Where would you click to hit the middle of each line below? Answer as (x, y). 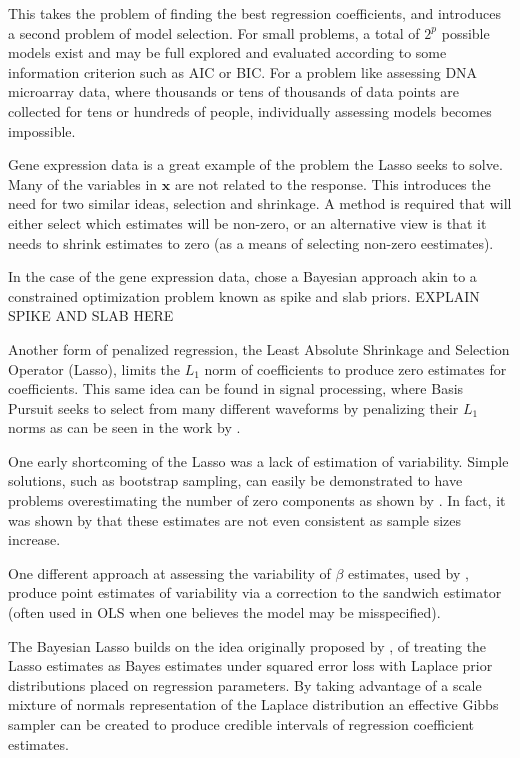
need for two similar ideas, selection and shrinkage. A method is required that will (260, 203)
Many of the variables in (83, 183)
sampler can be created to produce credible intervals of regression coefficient (241, 724)
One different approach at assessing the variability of (169, 572)
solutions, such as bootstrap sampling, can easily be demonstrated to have (235, 480)
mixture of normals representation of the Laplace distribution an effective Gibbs (253, 704)
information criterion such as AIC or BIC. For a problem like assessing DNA (243, 71)
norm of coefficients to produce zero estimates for (355, 368)
